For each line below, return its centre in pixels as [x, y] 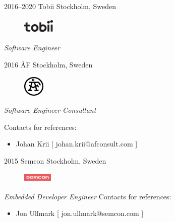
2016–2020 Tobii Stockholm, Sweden [60, 6]
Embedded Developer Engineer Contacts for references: [88, 196]
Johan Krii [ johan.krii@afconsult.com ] [77, 144]
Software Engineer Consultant [50, 109]
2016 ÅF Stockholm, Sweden [48, 65]
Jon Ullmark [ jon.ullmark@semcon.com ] [80, 213]
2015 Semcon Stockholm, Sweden [55, 160]
